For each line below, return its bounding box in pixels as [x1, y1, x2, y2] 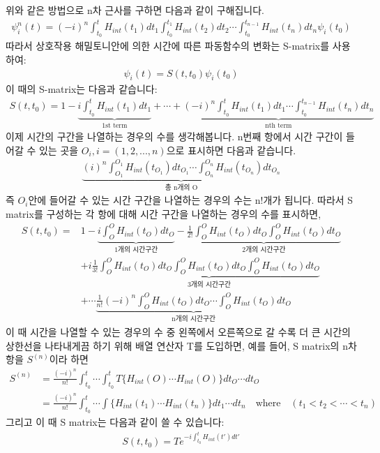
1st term [102, 121, 128, 129]
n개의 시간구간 [172, 315, 216, 323]
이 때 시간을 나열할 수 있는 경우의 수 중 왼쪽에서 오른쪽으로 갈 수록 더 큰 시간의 [6, 324, 351, 339]
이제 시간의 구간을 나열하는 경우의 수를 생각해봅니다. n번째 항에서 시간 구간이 [6, 129, 343, 144]
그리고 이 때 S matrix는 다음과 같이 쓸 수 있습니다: [6, 414, 225, 429]
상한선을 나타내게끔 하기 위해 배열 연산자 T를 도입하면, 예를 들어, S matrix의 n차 [6, 338, 357, 352]
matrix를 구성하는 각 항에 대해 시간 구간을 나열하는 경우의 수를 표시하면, [6, 207, 321, 221]
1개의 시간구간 [114, 246, 158, 253]
